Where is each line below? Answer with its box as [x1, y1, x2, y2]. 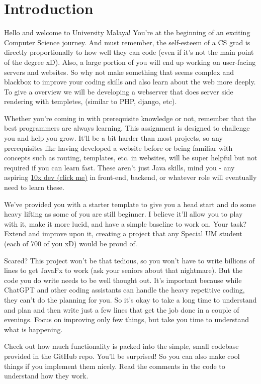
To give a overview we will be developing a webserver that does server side [4, 86, 233, 97]
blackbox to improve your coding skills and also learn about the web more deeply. [4, 76, 256, 87]
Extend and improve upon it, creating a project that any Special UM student [4, 228, 242, 239]
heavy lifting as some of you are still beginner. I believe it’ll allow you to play [4, 209, 243, 219]
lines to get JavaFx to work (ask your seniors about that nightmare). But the [4, 265, 242, 275]
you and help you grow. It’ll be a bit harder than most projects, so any [4, 133, 223, 143]
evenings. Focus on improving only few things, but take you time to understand [4, 314, 249, 325]
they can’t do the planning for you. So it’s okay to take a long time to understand [4, 294, 257, 305]
